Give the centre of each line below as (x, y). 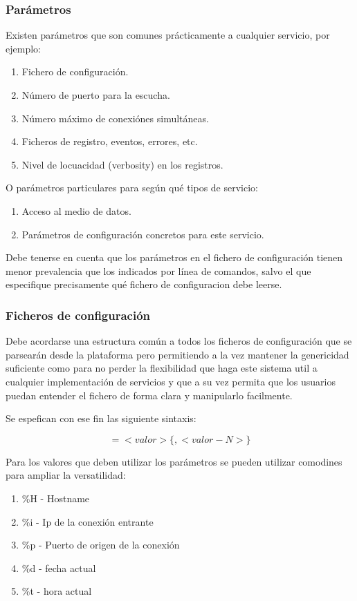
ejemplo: (23, 48)
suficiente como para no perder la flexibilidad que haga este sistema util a (162, 368)
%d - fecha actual (59, 567)
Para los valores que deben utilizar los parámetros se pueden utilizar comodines (174, 461)
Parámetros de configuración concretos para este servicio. (143, 234)
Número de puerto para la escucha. (96, 95)
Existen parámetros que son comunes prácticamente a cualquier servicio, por (168, 35)
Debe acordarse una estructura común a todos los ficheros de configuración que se (179, 341)
